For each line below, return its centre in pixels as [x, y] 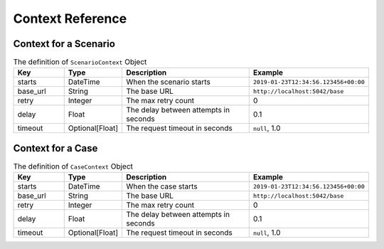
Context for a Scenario [64, 44]
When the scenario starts [169, 82]
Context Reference [70, 18]
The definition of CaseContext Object [73, 166]
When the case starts [162, 186]
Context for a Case [55, 148]
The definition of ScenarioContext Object [80, 62]
